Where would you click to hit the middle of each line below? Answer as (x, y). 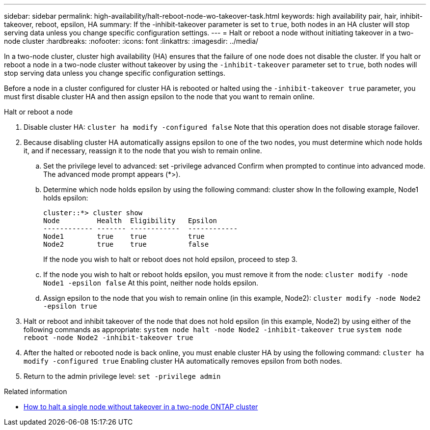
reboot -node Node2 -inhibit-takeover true (108, 338)
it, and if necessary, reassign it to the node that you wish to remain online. (143, 151)
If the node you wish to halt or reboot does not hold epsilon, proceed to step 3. (170, 259)
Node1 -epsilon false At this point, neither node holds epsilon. (151, 283)
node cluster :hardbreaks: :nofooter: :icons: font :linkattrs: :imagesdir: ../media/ (131, 41)
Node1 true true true (124, 236)
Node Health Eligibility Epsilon (130, 221)
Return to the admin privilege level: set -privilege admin (122, 376)
